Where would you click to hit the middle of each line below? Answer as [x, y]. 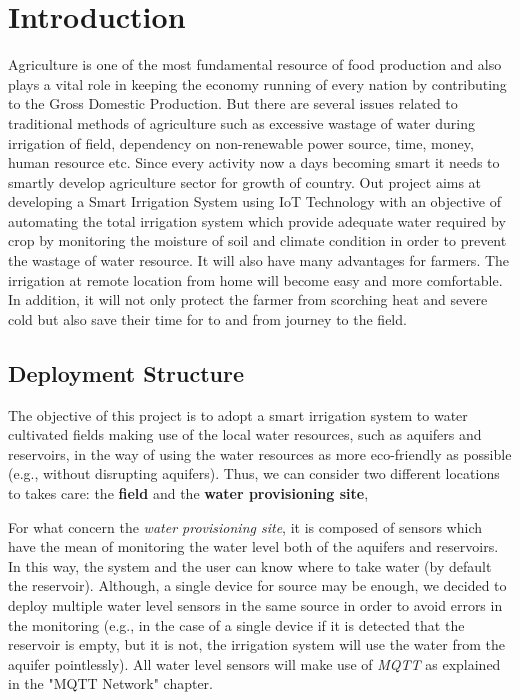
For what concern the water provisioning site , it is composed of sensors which [245, 526]
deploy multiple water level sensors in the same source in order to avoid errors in [255, 604]
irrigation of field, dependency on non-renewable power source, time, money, [241, 142]
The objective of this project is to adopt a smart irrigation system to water [238, 414]
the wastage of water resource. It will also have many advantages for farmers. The [259, 260]
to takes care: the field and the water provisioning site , [188, 493]
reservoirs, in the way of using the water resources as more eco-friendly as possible [260, 453]
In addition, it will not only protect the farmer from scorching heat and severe [248, 299]
